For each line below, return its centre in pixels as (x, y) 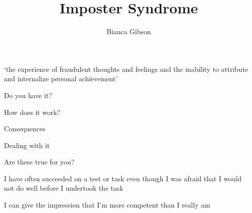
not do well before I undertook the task (64, 188)
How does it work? (32, 112)
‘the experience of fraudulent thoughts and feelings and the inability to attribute (126, 69)
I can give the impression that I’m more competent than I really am (107, 205)
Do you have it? (28, 95)
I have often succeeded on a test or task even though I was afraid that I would (123, 178)
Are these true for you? (39, 162)
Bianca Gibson (129, 31)
